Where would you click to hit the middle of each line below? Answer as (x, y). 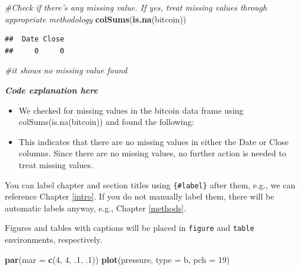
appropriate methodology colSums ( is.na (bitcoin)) (96, 19)
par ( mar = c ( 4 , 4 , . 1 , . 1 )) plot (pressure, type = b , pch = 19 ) (117, 259)
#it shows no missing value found (66, 70)
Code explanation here (51, 90)
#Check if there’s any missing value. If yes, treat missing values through (136, 7)
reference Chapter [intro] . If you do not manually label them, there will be (140, 196)
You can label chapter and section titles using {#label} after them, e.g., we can (150, 184)
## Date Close (35, 39)
